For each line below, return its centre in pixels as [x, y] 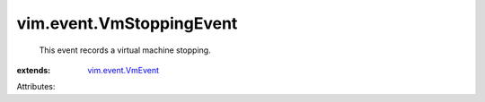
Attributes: [36, 87]
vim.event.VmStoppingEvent [127, 23]
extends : [34, 70]
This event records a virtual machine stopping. [125, 50]
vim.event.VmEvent [123, 70]
